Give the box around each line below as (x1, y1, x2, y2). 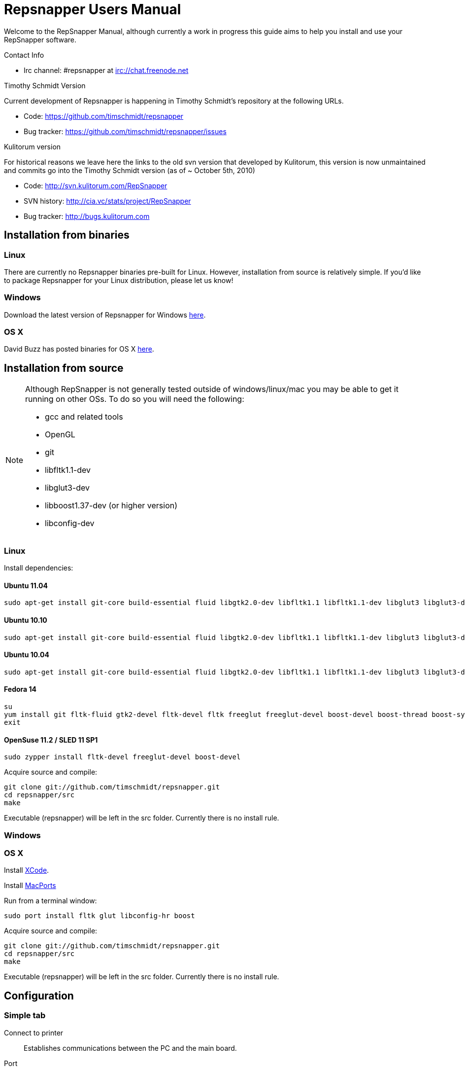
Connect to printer (4, 1028, 64, 1037)
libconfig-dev (45, 518, 95, 529)
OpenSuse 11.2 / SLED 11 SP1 (4, 735, 98, 744)
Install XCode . (4, 866, 49, 875)
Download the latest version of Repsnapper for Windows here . (4, 310, 206, 319)
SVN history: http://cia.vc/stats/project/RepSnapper (24, 196, 191, 205)
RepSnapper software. (4, 35, 76, 44)
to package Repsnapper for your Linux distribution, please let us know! (4, 276, 233, 285)
